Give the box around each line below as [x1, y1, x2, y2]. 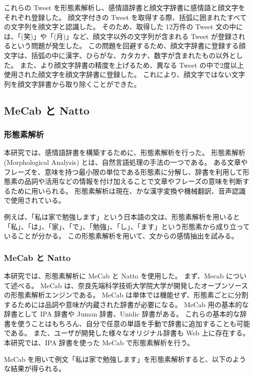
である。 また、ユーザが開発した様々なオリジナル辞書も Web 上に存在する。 [4, 328, 250, 338]
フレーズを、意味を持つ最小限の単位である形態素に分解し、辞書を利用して [4, 166, 243, 177]
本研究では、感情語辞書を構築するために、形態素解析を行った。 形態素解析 [4, 147, 246, 158]
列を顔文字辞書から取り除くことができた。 [4, 79, 141, 89]
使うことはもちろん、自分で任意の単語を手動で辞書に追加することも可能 [17, 318, 250, 328]
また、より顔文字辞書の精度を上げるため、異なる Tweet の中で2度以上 [20, 59, 244, 70]
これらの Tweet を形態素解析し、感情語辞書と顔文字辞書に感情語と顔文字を [4, 2, 245, 12]
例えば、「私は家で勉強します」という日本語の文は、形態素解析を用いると [4, 211, 240, 221]
